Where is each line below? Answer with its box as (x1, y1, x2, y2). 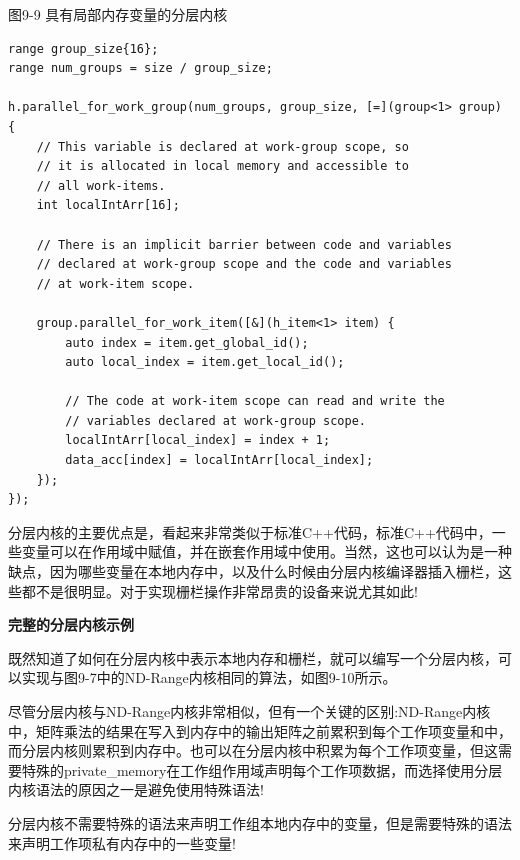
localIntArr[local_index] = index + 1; (65, 433, 331, 448)
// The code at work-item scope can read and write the (65, 394, 445, 409)
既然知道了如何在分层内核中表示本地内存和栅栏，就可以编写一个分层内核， (8, 647, 498, 668)
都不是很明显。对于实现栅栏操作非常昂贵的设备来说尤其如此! (21, 580, 418, 601)
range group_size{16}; (8, 41, 159, 56)
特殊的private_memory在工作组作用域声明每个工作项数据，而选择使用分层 (21, 759, 503, 780)
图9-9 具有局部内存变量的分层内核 (8, 4, 228, 24)
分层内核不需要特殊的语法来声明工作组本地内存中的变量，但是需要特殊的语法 (8, 812, 512, 833)
